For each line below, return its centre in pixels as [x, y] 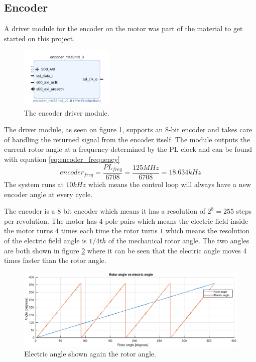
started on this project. [40, 38]
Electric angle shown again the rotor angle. [90, 354]
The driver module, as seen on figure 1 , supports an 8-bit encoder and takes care [128, 129]
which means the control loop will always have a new [169, 184]
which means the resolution [208, 231]
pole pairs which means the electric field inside [177, 220]
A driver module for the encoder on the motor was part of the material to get [123, 28]
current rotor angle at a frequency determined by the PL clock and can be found [128, 149]
